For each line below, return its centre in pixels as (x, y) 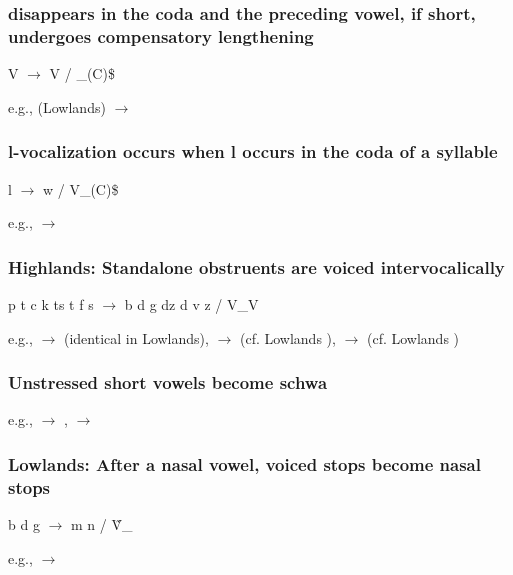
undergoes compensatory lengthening (161, 35)
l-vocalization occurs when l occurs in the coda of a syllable (253, 151)
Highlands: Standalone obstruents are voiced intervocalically (256, 266)
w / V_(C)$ (80, 188)
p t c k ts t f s (51, 303)
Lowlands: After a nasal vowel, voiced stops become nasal (244, 463)
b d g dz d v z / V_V (191, 303)
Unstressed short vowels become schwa (168, 382)
